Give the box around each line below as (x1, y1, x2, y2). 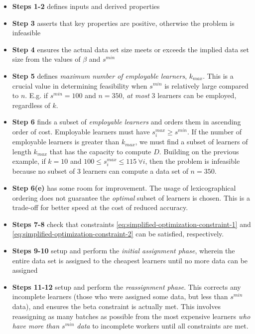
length (12, 146, 31, 156)
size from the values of (12, 54, 81, 64)
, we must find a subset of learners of (135, 136, 248, 147)
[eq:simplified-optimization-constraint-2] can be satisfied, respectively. (12, 228, 224, 239)
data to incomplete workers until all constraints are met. (77, 321, 249, 331)
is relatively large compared (164, 80, 249, 91)
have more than (12, 321, 60, 331)
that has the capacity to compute (49, 146, 151, 156)
